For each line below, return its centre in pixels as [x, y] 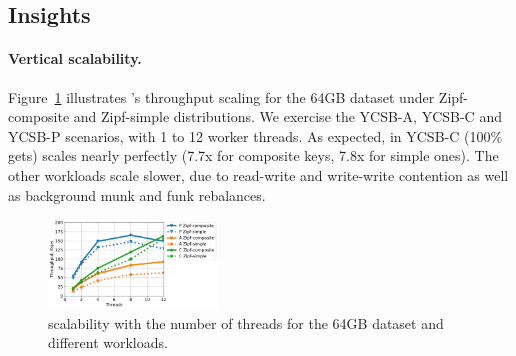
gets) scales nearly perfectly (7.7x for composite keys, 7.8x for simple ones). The [253, 155]
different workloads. [108, 342]
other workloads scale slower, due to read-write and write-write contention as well [258, 174]
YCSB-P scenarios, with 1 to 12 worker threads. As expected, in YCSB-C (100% [255, 135]
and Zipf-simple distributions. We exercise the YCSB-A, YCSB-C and [287, 116]
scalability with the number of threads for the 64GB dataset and [246, 322]
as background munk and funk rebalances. [137, 194]
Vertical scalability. [75, 58]
